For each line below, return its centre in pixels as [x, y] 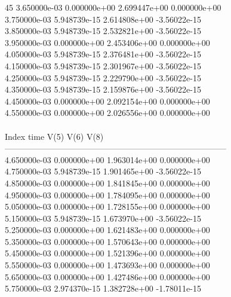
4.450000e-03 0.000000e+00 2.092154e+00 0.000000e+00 [107, 101]
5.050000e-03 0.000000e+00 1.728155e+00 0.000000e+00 [107, 206]
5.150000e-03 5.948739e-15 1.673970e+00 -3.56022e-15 [103, 218]
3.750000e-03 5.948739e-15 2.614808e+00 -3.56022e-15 [103, 19]
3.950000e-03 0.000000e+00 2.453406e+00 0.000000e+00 [107, 42]
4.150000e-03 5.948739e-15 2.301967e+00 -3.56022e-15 [103, 65]
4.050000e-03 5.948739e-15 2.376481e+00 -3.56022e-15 [103, 54]
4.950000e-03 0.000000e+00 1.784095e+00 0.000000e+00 [107, 195]
